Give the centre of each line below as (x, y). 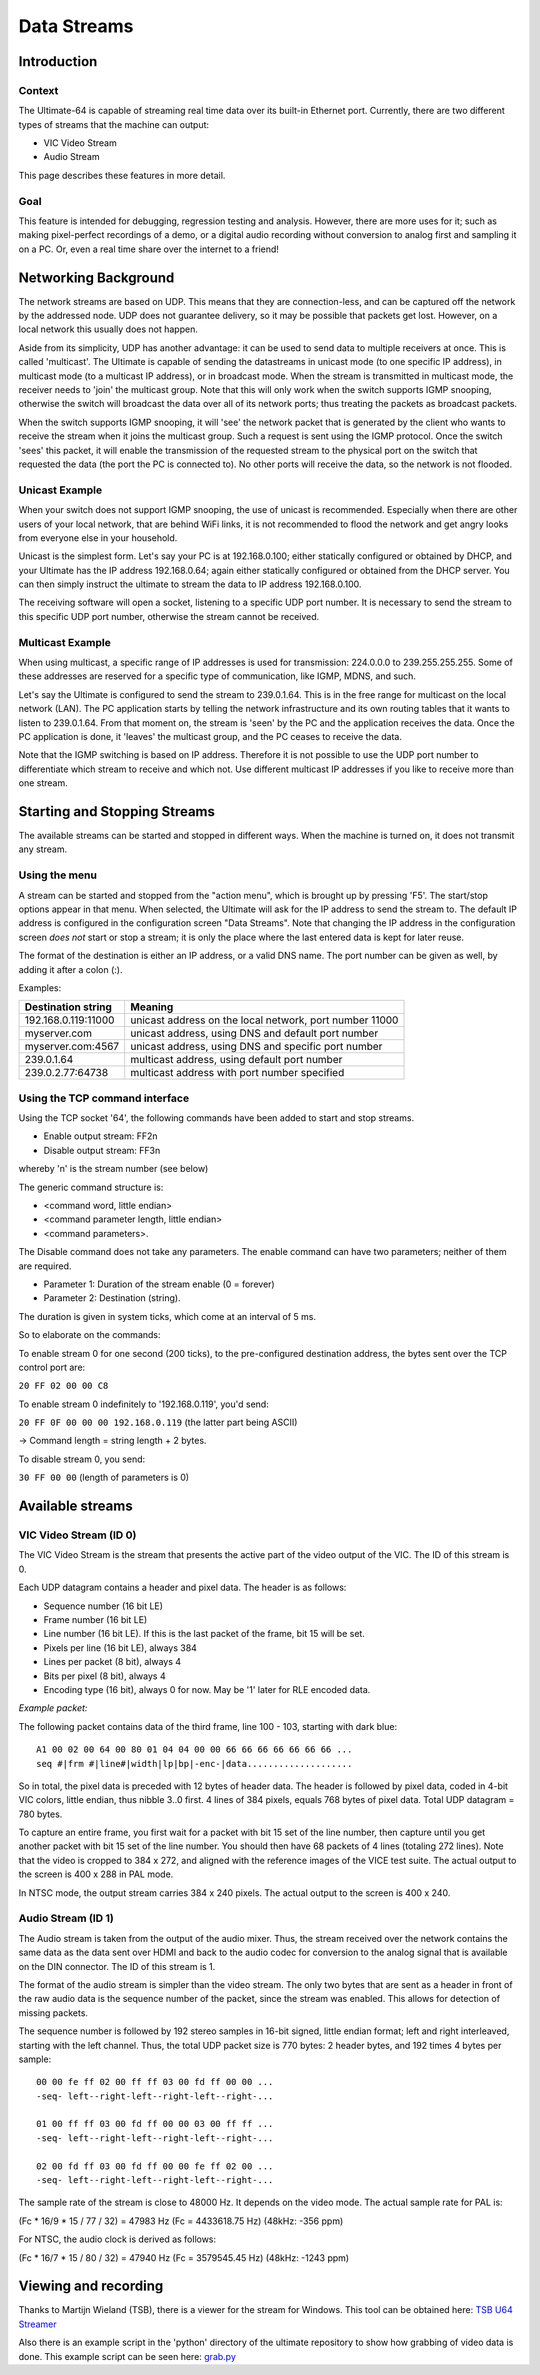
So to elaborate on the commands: (89, 1335)
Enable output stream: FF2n (100, 1136)
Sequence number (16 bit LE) (103, 1606)
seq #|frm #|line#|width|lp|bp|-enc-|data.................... (194, 1763)
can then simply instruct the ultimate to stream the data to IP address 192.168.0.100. (190, 584)
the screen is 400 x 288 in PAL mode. (96, 1874)
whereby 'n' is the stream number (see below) (113, 1169)
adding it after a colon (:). (70, 969)
